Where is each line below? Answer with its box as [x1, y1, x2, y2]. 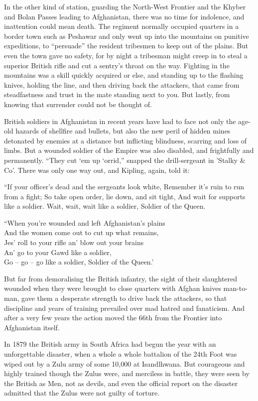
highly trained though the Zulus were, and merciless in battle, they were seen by [4, 368, 250, 379]
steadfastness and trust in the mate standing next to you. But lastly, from [4, 89, 230, 100]
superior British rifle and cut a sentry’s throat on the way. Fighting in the [4, 60, 230, 70]
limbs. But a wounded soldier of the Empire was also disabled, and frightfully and [4, 145, 254, 155]
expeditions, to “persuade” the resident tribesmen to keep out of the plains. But [4, 40, 249, 51]
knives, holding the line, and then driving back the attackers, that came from [4, 79, 240, 90]
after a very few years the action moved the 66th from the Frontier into [4, 312, 222, 323]
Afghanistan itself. [4, 322, 60, 332]
